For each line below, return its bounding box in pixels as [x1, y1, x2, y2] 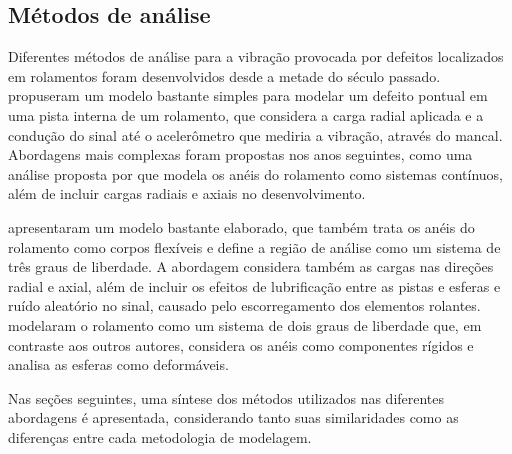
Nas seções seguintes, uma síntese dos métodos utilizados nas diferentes [8, 387, 445, 408]
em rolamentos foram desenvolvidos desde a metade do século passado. [8, 65, 441, 86]
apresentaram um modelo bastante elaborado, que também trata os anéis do [8, 216, 475, 237]
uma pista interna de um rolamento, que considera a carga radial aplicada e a [8, 104, 484, 125]
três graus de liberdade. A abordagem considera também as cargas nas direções [8, 256, 494, 277]
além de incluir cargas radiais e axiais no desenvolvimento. [8, 183, 366, 204]
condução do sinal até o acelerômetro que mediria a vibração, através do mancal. [8, 124, 503, 145]
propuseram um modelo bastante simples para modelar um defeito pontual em [8, 85, 488, 106]
